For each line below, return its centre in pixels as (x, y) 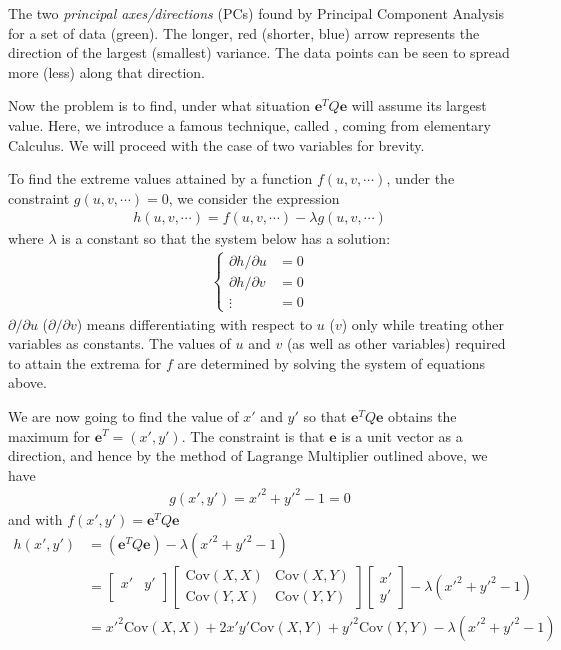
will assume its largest (419, 105)
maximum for (49, 435)
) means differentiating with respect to (194, 323)
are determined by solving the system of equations (331, 362)
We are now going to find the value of (123, 415)
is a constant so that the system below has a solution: (226, 238)
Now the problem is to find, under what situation (159, 105)
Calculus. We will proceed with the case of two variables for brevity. (216, 144)
